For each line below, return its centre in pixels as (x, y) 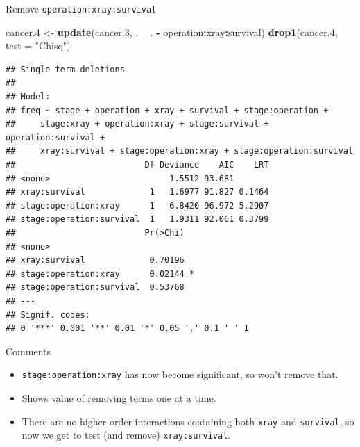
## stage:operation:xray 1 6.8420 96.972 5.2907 (137, 205)
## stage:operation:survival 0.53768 (95, 287)
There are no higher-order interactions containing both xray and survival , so (188, 421)
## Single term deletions (65, 69)
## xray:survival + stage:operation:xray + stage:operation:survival (180, 151)
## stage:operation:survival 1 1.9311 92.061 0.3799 (137, 219)
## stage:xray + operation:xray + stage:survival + (137, 124)
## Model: (28, 97)
